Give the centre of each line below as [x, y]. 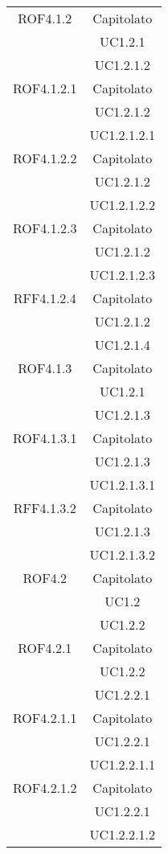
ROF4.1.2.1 [45, 88]
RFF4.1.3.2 [45, 508]
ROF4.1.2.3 [45, 228]
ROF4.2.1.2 [45, 788]
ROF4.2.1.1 [45, 718]
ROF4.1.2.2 [45, 158]
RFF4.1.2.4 [45, 298]
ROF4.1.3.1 [45, 438]
